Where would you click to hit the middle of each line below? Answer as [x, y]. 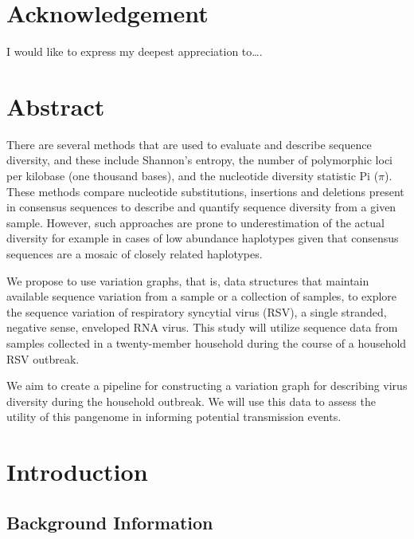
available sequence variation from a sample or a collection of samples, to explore [202, 296]
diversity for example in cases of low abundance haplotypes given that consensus [203, 238]
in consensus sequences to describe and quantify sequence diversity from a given [201, 207]
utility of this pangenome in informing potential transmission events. [174, 417]
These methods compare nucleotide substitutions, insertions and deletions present [205, 191]
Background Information [110, 522]
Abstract [56, 106]
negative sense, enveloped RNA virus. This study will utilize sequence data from [202, 327]
